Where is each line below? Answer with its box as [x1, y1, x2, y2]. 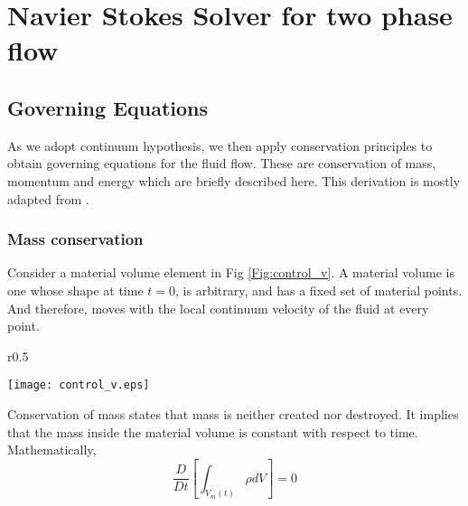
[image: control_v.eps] [7, 379, 150, 392]
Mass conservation [7, 228, 144, 250]
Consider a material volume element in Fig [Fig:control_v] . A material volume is [7, 263, 454, 282]
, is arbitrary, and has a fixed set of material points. [175, 280, 463, 299]
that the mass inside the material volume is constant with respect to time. [7, 422, 418, 441]
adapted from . [7, 189, 89, 208]
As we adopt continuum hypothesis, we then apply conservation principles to [7, 136, 433, 155]
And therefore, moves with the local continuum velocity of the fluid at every [7, 298, 429, 317]
